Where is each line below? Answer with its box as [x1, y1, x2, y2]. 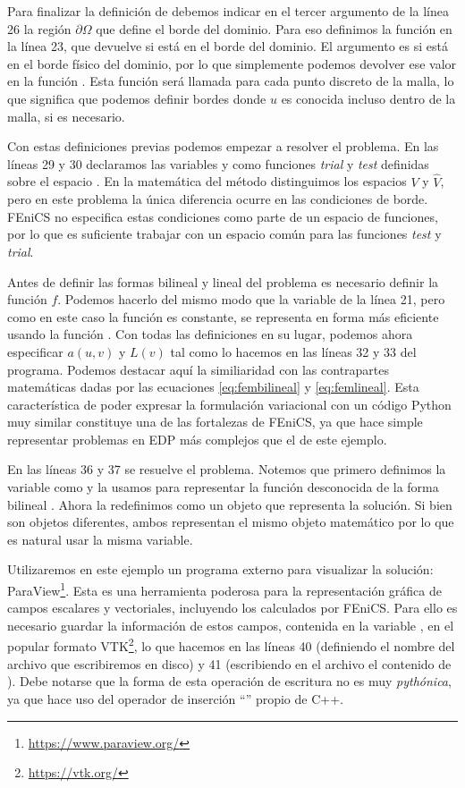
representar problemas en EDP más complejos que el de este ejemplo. [7, 429, 387, 448]
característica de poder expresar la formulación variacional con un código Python [7, 394, 452, 413]
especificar [7, 342, 63, 360]
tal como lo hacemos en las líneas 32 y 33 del [170, 342, 417, 360]
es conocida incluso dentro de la [281, 89, 456, 107]
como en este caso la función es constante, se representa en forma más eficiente [7, 307, 439, 326]
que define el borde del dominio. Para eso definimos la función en [96, 19, 452, 38]
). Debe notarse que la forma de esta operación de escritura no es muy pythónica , [7, 672, 452, 691]
